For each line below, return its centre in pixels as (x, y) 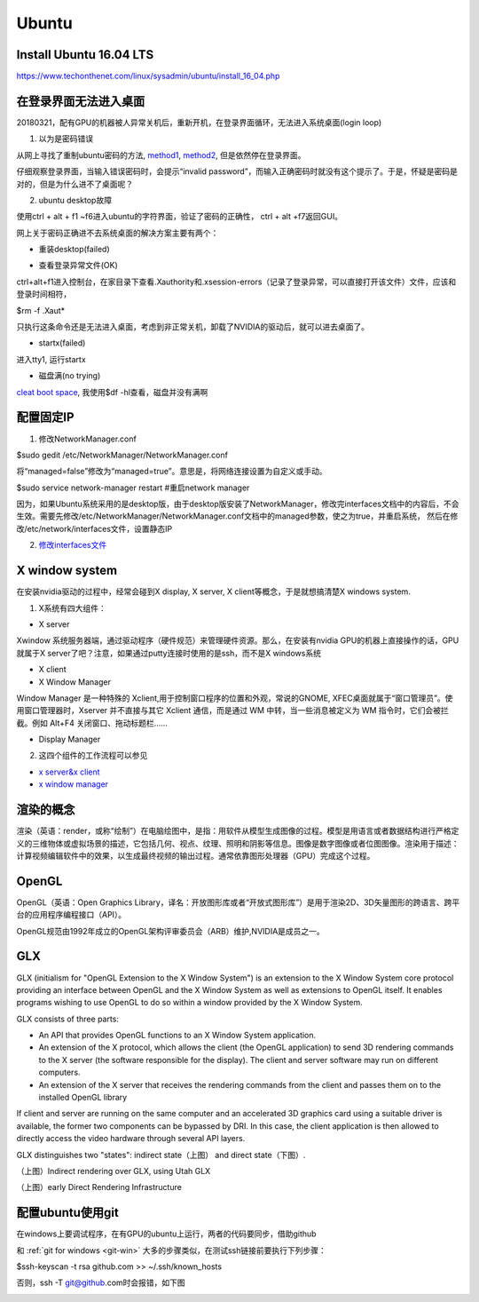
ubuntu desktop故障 (75, 200)
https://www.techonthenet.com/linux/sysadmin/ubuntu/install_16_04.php (148, 76)
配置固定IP (45, 417)
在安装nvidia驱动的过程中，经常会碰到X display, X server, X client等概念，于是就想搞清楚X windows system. (214, 591)
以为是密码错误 (66, 139)
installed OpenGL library (83, 1098)
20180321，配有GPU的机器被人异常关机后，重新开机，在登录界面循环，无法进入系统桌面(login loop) (199, 122)
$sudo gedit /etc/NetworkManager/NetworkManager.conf (122, 455)
